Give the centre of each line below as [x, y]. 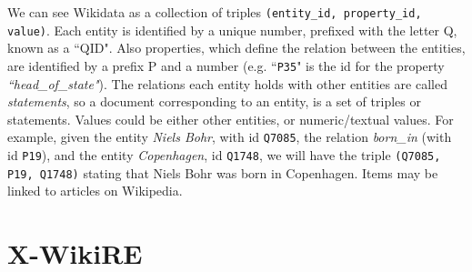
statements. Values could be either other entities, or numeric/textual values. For [231, 119]
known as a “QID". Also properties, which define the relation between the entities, [236, 48]
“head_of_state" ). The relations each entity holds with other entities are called [227, 83]
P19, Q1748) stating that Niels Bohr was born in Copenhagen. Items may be [223, 172]
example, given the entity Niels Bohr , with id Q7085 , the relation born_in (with [230, 137]
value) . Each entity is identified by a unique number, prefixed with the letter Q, [232, 30]
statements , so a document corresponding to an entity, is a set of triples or [214, 101]
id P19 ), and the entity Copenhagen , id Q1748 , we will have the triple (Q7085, [224, 155]
